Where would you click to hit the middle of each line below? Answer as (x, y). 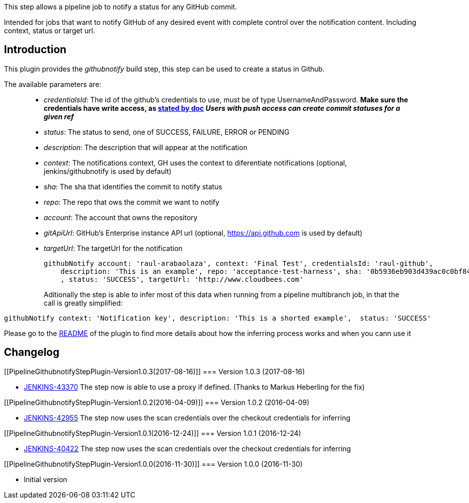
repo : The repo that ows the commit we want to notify (132, 202)
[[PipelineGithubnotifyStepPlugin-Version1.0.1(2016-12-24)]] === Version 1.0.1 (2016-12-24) (153, 433)
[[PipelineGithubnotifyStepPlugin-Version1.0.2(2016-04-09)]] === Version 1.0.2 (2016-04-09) (157, 402)
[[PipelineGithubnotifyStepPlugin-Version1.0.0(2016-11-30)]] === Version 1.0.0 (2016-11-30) (154, 464)
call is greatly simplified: (83, 303)
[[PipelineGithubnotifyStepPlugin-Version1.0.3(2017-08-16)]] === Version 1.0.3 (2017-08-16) (155, 371)
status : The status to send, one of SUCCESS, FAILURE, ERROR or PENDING (167, 132)
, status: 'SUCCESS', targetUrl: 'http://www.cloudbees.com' (182, 279)
